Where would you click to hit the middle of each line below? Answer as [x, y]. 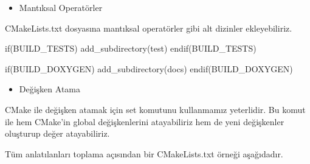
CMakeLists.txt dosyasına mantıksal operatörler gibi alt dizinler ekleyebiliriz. [149, 28]
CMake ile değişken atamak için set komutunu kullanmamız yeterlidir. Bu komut [155, 109]
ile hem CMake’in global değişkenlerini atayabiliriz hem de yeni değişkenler [145, 121]
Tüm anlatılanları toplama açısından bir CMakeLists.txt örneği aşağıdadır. [144, 153]
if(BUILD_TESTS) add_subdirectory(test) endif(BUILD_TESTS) [131, 48]
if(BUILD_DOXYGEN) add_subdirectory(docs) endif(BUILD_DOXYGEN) [149, 68]
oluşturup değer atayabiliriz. [57, 133]
